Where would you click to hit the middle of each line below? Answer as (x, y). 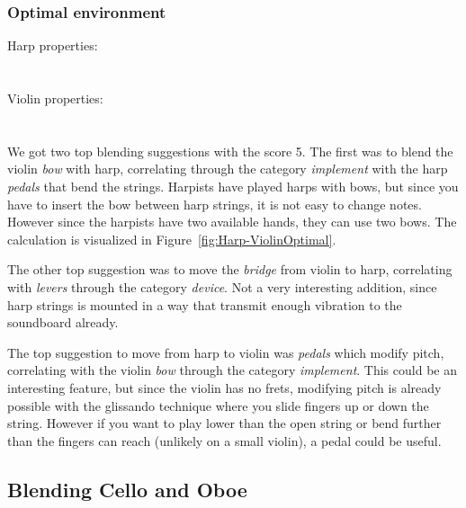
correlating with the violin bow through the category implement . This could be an (232, 370)
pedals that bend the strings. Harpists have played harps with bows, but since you (233, 186)
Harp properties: (53, 45)
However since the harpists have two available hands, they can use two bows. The (232, 222)
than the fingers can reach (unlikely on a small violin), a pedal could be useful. (224, 440)
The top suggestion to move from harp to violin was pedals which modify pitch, (226, 352)
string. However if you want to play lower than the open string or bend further (224, 423)
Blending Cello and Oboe (127, 489)
